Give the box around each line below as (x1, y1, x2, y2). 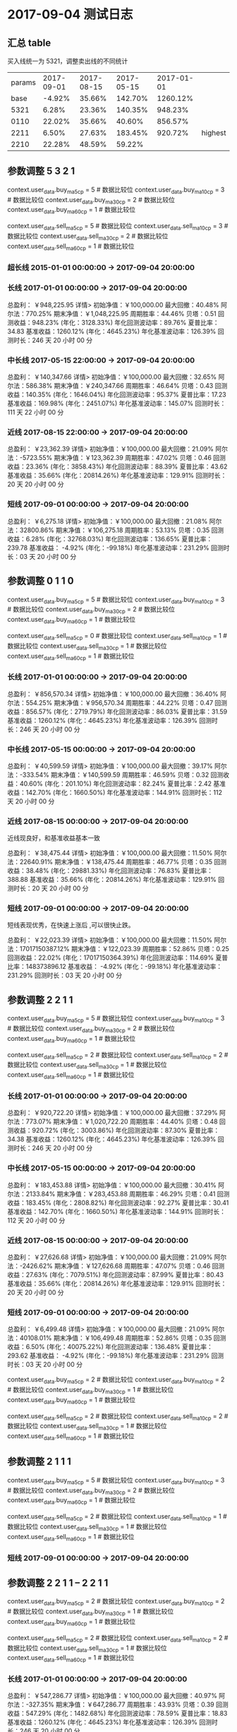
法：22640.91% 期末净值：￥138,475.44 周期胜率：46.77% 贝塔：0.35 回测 (7, 858, 227, 866)
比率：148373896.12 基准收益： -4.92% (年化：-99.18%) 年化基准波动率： (7, 962, 223, 971)
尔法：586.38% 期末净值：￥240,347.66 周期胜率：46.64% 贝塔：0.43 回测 (7, 382, 228, 390)
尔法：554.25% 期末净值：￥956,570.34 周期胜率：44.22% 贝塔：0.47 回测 (7, 698, 228, 707)
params (11, 78, 37, 87)
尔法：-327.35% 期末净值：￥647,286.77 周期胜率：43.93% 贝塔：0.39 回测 (7, 1700, 229, 1709)
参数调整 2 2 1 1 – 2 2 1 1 (7, 1577, 109, 1589)
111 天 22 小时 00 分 (7, 408, 64, 417)
